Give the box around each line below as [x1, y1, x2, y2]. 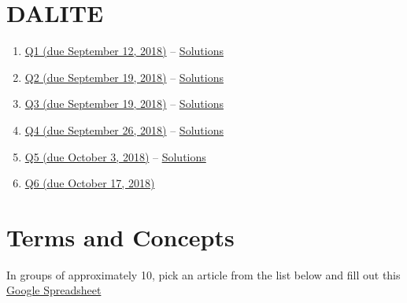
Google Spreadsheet [6, 282, 102, 298]
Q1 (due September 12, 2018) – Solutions [24, 42, 224, 59]
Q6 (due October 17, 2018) [24, 175, 155, 191]
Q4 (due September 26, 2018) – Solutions [24, 121, 224, 138]
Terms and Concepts [6, 220, 235, 253]
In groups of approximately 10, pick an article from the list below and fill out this [6, 266, 401, 283]
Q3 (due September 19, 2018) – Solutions [24, 95, 224, 112]
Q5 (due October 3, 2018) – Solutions [24, 148, 206, 164]
